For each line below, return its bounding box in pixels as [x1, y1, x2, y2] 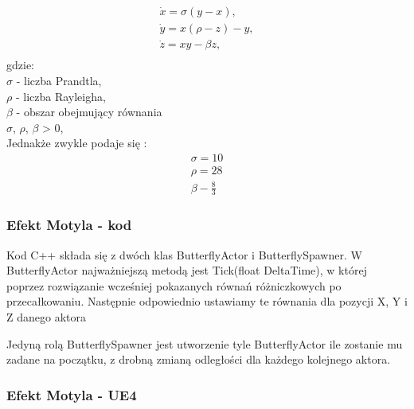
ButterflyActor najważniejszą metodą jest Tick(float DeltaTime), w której [6, 262, 367, 279]
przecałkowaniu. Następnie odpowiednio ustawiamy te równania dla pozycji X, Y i [6, 293, 408, 310]
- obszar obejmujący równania [16, 103, 162, 120]
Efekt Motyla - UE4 [6, 384, 137, 404]
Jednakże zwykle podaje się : [6, 134, 147, 151]
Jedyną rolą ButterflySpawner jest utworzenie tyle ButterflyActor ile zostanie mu [6, 335, 403, 352]
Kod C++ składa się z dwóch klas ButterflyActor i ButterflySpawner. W [6, 246, 362, 263]
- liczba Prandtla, [16, 72, 102, 88]
